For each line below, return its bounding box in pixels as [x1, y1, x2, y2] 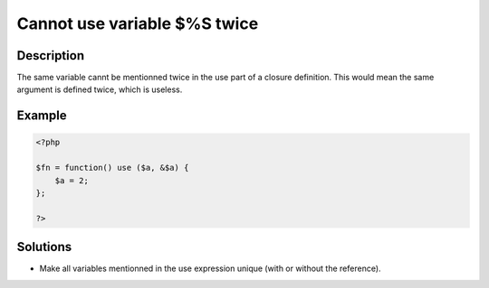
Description [16, 48, 85, 63]
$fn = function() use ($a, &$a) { [35, 163, 189, 173]
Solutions [16, 239, 72, 255]
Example [16, 108, 67, 124]
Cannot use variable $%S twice [16, 14, 259, 33]
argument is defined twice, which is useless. [16, 84, 183, 95]
